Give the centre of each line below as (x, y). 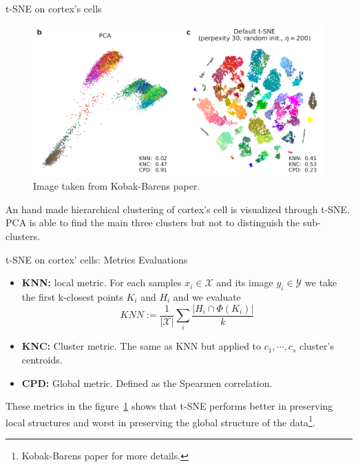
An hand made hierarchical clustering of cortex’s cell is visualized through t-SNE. (178, 209)
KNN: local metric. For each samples (102, 282)
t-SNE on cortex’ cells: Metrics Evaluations (97, 259)
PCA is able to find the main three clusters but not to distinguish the (153, 222)
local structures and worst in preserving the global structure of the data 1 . (160, 421)
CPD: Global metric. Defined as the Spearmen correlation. (147, 382)
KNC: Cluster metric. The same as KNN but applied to (141, 346)
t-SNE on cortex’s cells (54, 8)
